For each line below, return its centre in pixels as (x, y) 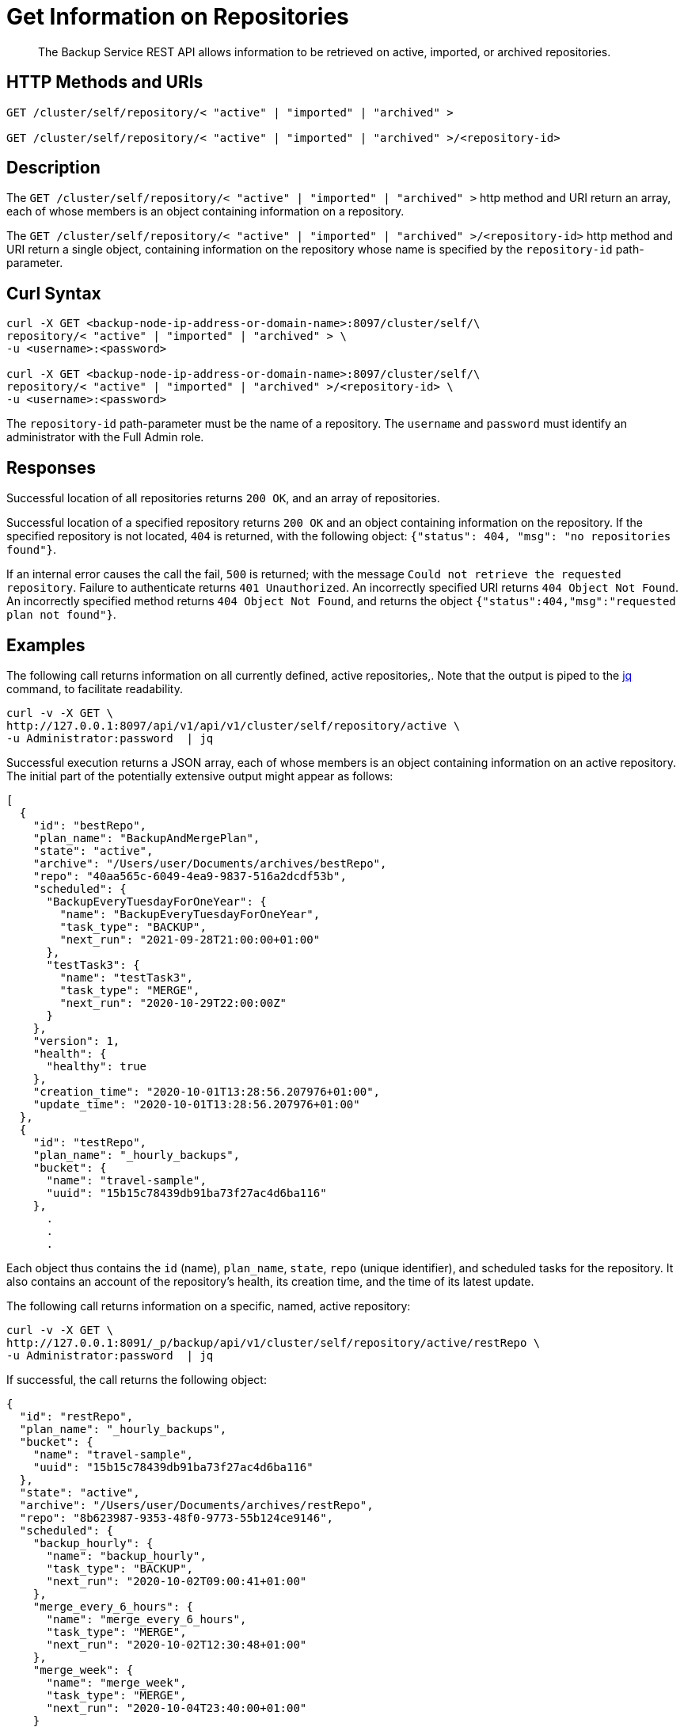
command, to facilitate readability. (95, 688)
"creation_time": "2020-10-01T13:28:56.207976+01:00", (207, 1091)
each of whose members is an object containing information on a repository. (205, 212)
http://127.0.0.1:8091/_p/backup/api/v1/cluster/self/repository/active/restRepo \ (274, 1342)
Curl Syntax (54, 293)
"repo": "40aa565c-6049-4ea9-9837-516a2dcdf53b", (190, 876)
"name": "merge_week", (116, 1682)
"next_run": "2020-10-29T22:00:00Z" (173, 1003)
